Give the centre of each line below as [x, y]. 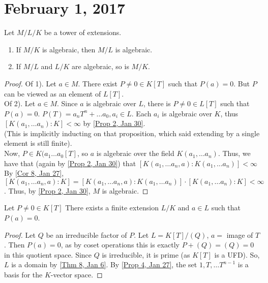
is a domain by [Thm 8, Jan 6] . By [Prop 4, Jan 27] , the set [104, 264]
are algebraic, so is [100, 66]
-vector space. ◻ [77, 274]
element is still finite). [38, 143]
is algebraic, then [69, 49]
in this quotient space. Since [48, 254]
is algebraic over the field [135, 153]
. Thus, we [234, 153]
